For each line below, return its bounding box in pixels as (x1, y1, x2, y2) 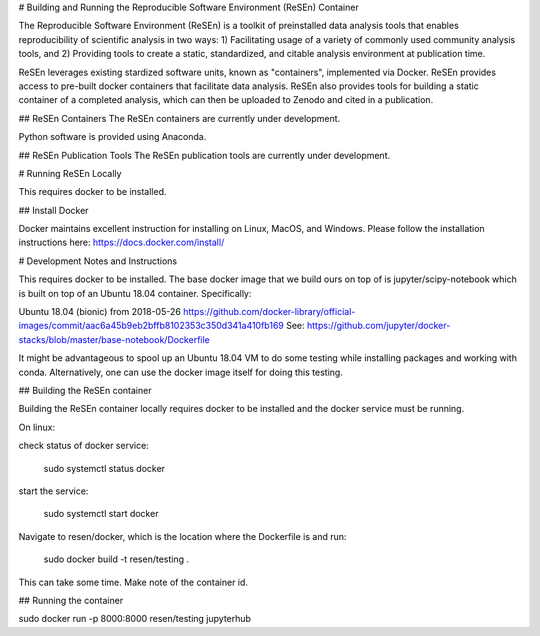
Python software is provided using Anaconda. (18, 131, 207, 143)
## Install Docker (18, 204, 89, 216)
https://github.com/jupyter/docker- (306, 320, 451, 332)
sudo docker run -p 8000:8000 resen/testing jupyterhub (18, 613, 252, 625)
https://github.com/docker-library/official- (183, 306, 356, 318)
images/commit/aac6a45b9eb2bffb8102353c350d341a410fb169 (18, 320, 285, 332)
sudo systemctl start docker (43, 508, 159, 520)
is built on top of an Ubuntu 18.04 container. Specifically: (18, 287, 252, 299)
